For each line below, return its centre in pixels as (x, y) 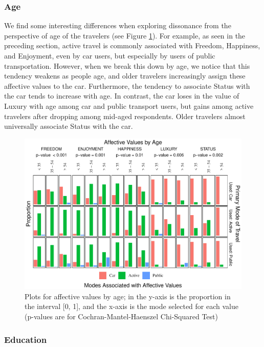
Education (26, 339)
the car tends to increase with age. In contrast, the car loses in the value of (122, 96)
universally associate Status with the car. (69, 126)
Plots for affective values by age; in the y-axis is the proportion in (128, 296)
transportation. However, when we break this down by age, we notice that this (127, 65)
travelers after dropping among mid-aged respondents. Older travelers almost (125, 116)
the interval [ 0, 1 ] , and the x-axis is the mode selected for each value (131, 306)
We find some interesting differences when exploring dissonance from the (118, 25)
